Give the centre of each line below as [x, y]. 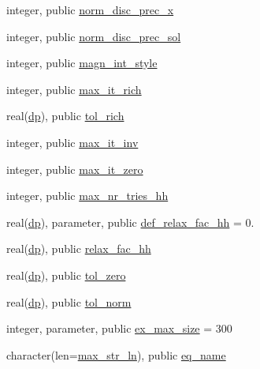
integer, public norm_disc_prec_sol [94, 36]
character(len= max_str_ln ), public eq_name [116, 354]
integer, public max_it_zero [75, 169]
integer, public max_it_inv [72, 142]
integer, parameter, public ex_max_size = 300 [119, 328]
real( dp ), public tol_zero [66, 275]
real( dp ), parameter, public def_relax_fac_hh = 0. [130, 222]
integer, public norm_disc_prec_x [90, 9]
